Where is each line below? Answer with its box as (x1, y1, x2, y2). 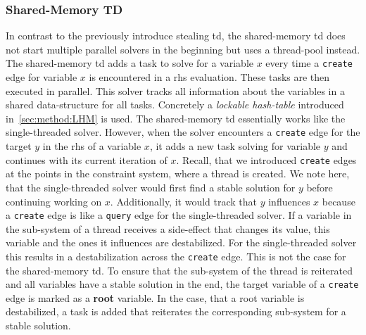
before (306, 179, 333, 194)
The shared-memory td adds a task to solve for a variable (6, 56, 254, 70)
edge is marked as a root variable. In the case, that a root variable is (6, 290, 305, 305)
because (322, 194, 355, 208)
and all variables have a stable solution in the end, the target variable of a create (6, 277, 359, 291)
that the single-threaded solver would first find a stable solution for (6, 179, 296, 194)
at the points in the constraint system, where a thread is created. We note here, (6, 166, 350, 181)
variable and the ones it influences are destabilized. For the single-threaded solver (6, 235, 357, 250)
